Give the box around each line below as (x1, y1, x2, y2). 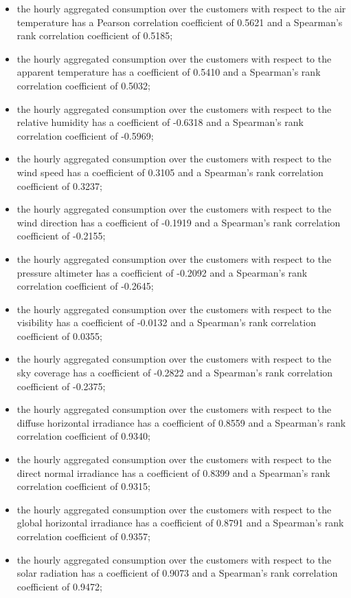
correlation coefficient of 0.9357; (16, 529, 150, 543)
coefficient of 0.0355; (16, 328, 102, 343)
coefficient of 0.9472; (16, 579, 102, 593)
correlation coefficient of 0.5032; (16, 78, 150, 92)
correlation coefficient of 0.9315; (16, 479, 150, 493)
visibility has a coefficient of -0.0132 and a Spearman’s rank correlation (16, 315, 316, 330)
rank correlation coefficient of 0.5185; (16, 28, 173, 43)
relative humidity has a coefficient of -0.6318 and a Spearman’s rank (16, 115, 304, 129)
